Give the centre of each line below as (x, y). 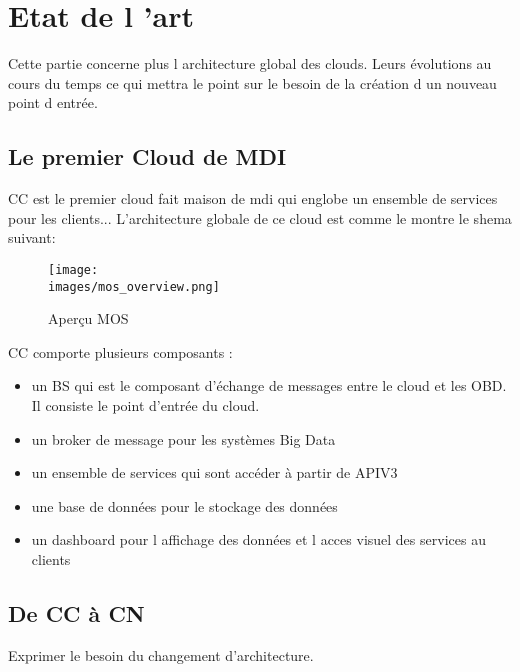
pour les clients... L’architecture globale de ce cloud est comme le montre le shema (260, 217)
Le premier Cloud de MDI (147, 156)
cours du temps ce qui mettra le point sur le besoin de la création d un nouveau (252, 82)
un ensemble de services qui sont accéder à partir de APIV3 (214, 472)
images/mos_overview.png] (134, 286)
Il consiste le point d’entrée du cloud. (145, 404)
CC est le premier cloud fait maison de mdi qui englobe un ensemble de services (253, 198)
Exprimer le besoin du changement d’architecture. (161, 654)
